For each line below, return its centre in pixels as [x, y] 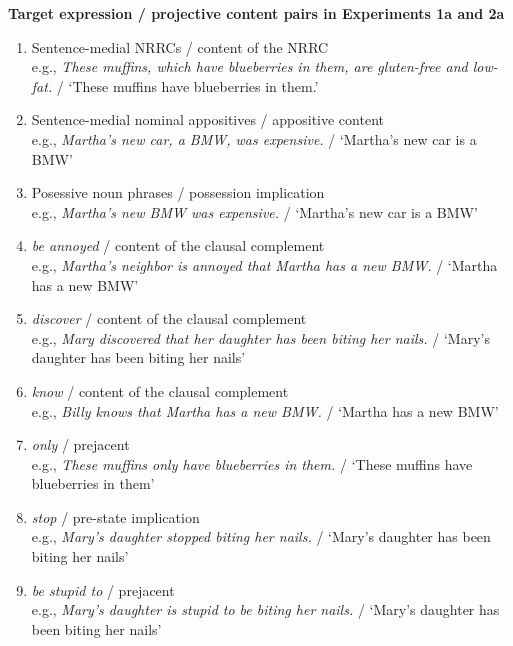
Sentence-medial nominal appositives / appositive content [207, 119]
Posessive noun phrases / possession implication [178, 192]
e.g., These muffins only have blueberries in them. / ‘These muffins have [252, 463]
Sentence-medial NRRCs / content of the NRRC [180, 46]
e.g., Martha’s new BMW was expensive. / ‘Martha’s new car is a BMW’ [254, 211]
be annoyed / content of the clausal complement [178, 245]
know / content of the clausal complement [160, 390]
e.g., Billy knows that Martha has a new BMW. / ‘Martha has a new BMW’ [265, 410]
